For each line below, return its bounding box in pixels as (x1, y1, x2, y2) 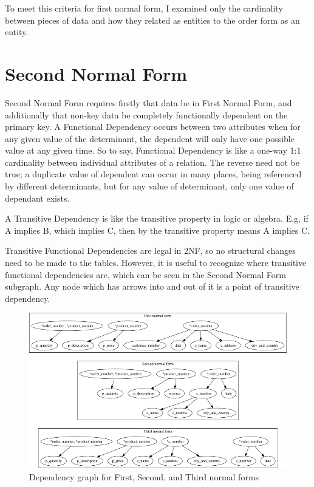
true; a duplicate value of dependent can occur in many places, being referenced (5, 168, 302, 180)
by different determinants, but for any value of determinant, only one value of (5, 180, 294, 192)
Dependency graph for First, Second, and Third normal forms (29, 470, 259, 483)
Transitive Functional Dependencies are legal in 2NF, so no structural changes (5, 244, 296, 257)
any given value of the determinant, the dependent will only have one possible (5, 132, 295, 145)
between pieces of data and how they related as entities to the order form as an (5, 13, 300, 26)
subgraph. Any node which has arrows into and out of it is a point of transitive (5, 280, 299, 293)
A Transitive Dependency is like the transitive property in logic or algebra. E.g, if (5, 212, 309, 225)
